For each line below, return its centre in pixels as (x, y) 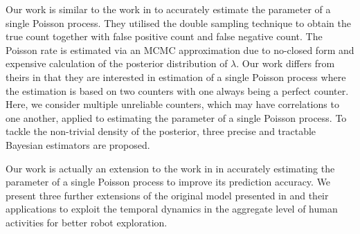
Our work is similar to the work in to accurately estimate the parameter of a (168, 9)
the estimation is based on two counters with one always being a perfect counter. (177, 90)
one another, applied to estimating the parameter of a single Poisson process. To (176, 117)
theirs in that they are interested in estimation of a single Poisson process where (176, 76)
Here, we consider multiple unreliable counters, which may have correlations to (172, 104)
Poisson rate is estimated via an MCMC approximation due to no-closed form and (180, 49)
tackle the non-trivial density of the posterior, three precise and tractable (161, 131)
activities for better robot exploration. (87, 222)
